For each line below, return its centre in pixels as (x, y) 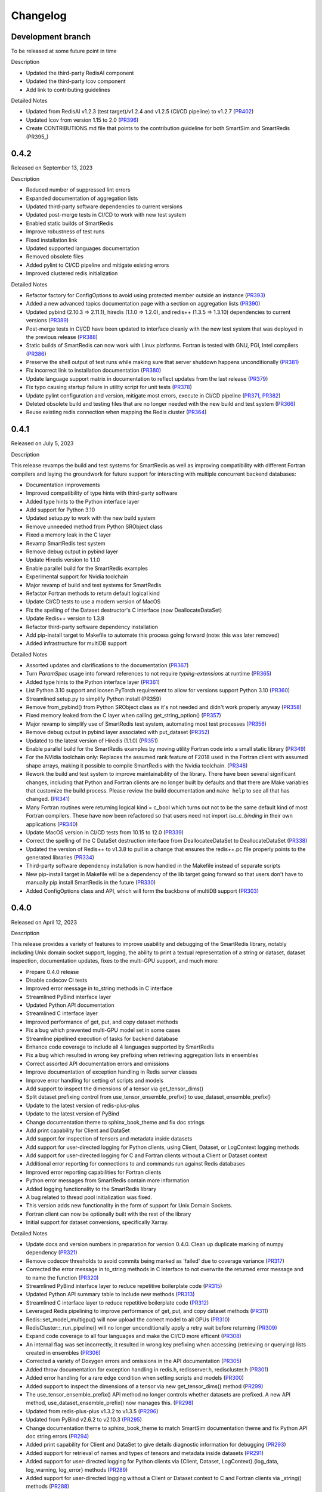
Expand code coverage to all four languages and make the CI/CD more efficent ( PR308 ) (134, 1336)
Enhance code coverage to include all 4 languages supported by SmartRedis (120, 1047)
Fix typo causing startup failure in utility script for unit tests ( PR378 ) (109, 387)
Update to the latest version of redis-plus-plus (83, 1105)
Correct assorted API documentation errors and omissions (97, 1063)
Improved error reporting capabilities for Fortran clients (94, 1172)
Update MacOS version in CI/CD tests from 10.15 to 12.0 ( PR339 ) (105, 832)
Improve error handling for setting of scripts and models (95, 1080)
